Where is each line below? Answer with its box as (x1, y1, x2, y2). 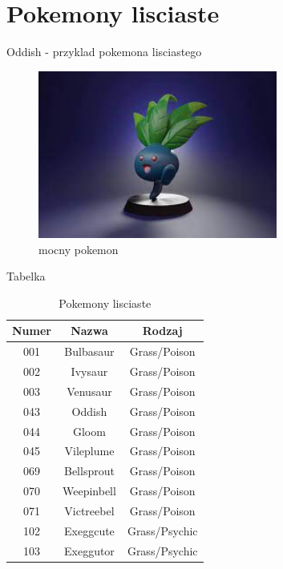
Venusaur (67, 382, 112, 399)
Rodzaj (142, 322, 183, 339)
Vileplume (64, 442, 115, 459)
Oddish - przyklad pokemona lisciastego (6, 43, 202, 60)
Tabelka (6, 268, 46, 284)
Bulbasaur (64, 343, 115, 360)
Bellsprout (63, 462, 115, 479)
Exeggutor (64, 542, 115, 559)
